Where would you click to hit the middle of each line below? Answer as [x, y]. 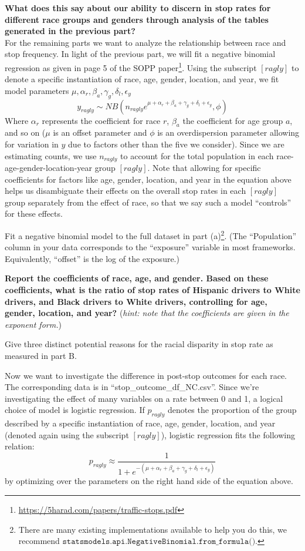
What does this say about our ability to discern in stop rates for [138, 8]
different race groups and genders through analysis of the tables [137, 19]
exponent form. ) [33, 324]
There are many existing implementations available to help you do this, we [153, 529]
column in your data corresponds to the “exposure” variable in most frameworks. [150, 247]
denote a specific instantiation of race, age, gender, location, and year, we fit [142, 79]
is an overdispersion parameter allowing [228, 132]
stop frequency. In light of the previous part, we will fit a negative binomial [140, 54]
